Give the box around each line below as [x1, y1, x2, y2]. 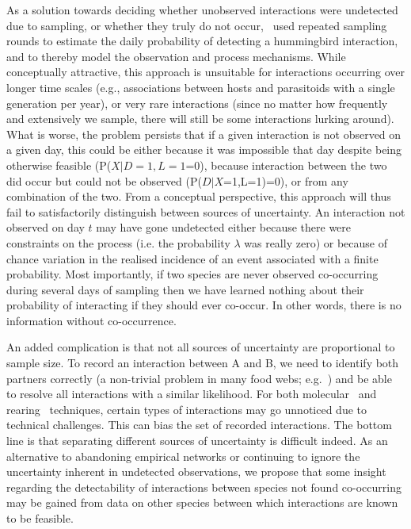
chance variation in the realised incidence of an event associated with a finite [6, 250, 379, 266]
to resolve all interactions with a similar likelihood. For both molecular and [6, 385, 377, 402]
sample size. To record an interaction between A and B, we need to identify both [6, 355, 399, 371]
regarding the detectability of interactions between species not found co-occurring [6, 478, 401, 495]
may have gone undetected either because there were [96, 219, 352, 236]
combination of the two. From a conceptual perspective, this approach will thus [6, 188, 391, 205]
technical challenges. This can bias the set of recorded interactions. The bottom [6, 416, 392, 433]
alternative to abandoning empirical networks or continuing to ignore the [6, 447, 360, 464]
